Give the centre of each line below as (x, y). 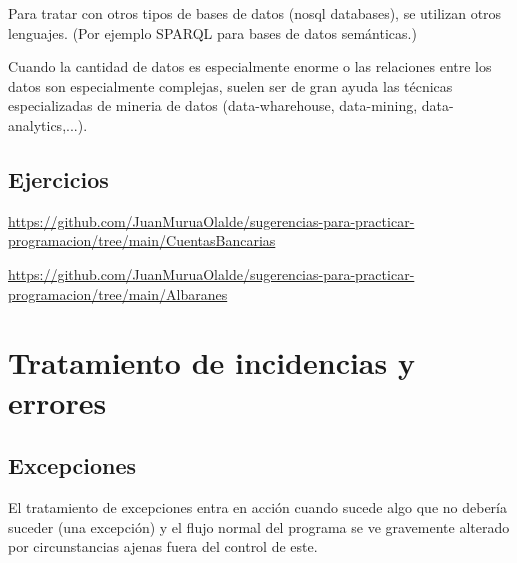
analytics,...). (48, 124)
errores (57, 401)
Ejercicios (58, 178)
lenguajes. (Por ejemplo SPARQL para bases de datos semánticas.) (212, 32)
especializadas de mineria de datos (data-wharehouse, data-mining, (213, 105)
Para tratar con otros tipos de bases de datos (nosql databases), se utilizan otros (255, 13)
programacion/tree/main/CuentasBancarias (142, 240)
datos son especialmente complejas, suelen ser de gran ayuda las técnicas (230, 85)
